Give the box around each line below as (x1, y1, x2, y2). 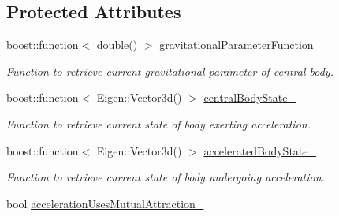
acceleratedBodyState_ (203, 142, 316, 158)
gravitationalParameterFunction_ (159, 36, 322, 53)
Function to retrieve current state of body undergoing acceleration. (6, 169, 325, 185)
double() (96, 36, 138, 53)
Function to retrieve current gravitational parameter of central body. (6, 62, 333, 79)
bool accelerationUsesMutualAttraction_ (6, 195, 204, 211)
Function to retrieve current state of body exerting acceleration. (6, 115, 311, 132)
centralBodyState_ (203, 89, 296, 106)
